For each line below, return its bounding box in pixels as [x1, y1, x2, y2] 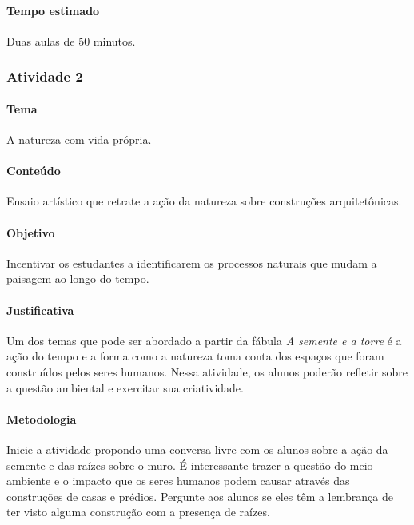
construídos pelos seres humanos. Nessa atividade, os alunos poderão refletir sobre [6, 363, 408, 380]
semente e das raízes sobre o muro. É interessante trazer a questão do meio [6, 456, 373, 473]
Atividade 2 [6, 66, 83, 86]
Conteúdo [6, 162, 61, 179]
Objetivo [6, 224, 55, 241]
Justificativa [6, 301, 74, 318]
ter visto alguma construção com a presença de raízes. [6, 503, 270, 520]
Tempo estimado [6, 2, 100, 18]
